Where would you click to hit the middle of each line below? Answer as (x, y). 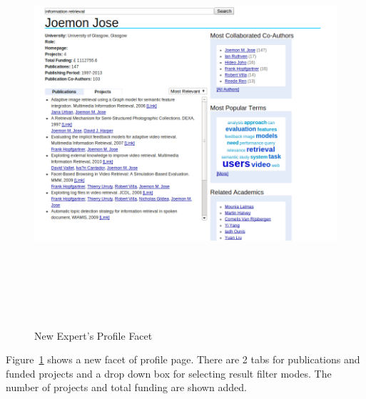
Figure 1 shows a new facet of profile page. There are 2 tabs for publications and (183, 359)
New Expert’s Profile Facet (93, 335)
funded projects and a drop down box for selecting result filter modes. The (169, 373)
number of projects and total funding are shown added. (126, 387)
